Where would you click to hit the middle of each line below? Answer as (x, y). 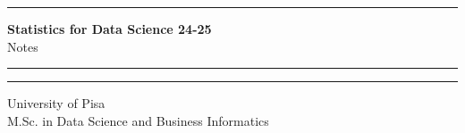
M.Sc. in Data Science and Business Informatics (138, 120)
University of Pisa (56, 103)
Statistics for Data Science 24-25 (110, 29)
